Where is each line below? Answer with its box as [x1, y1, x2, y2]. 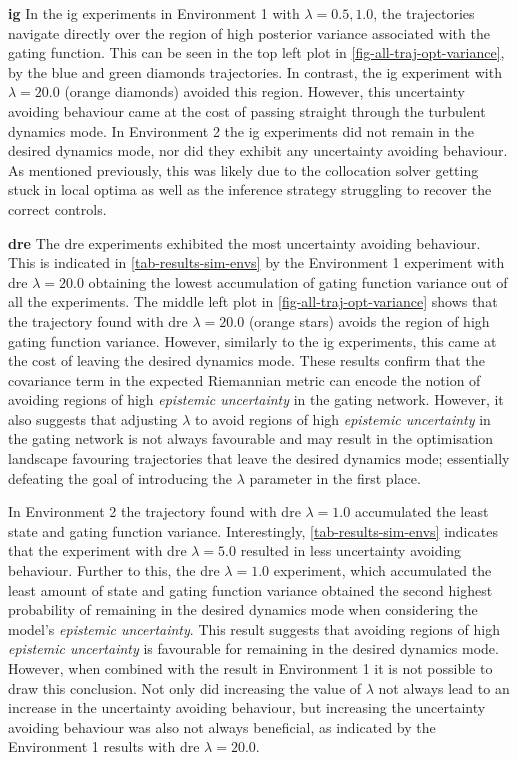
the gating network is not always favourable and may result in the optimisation [8, 428, 493, 449]
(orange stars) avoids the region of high [248, 310, 490, 331]
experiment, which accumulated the [273, 560, 492, 581]
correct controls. [8, 198, 107, 219]
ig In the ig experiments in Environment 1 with [8, 3, 300, 23]
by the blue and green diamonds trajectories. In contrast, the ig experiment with [8, 61, 502, 82]
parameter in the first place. [249, 467, 421, 488]
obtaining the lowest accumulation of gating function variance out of [88, 271, 508, 292]
